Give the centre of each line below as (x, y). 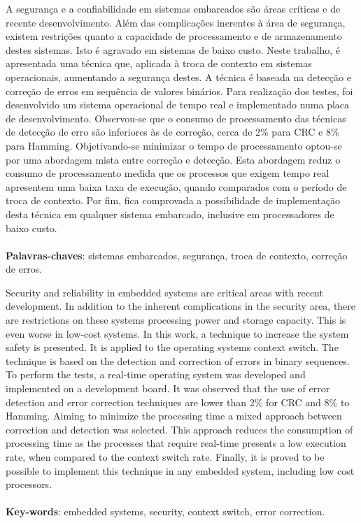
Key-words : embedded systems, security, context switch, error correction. (165, 511)
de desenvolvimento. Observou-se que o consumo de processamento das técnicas (176, 118)
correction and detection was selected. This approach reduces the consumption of (179, 429)
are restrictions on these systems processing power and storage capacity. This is (176, 320)
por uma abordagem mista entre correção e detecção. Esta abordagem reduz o (173, 159)
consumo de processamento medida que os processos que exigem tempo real (168, 173)
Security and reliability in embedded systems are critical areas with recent (164, 292)
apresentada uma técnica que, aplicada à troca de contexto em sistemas (159, 63)
